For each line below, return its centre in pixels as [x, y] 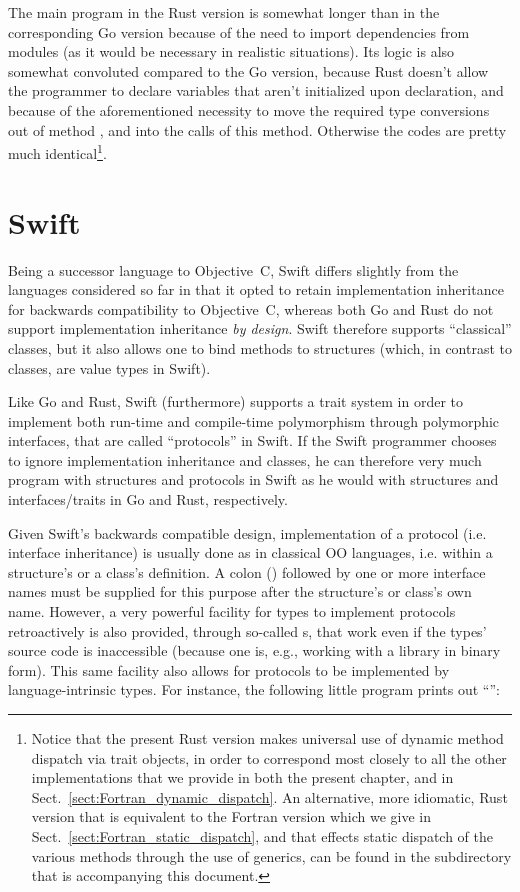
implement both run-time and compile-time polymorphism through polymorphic [254, 420]
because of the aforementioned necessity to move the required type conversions [249, 109]
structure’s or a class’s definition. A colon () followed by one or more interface [247, 571]
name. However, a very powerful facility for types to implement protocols [232, 611]
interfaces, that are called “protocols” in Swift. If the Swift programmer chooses [252, 440]
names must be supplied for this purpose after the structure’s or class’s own [240, 591]
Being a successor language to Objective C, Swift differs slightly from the [233, 269]
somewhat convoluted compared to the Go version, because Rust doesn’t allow [248, 70]
